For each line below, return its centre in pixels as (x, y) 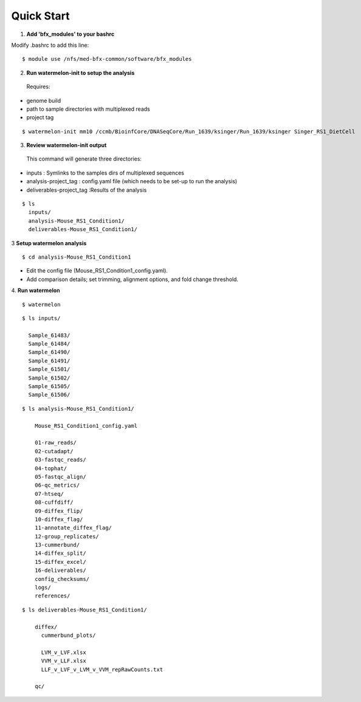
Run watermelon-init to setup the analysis (81, 72)
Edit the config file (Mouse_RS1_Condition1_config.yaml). (97, 271)
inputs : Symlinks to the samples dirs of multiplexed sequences (105, 173)
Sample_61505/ (49, 387)
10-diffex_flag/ (59, 519)
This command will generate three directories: (84, 159)
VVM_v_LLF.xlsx (64, 661)
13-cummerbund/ (57, 545)
